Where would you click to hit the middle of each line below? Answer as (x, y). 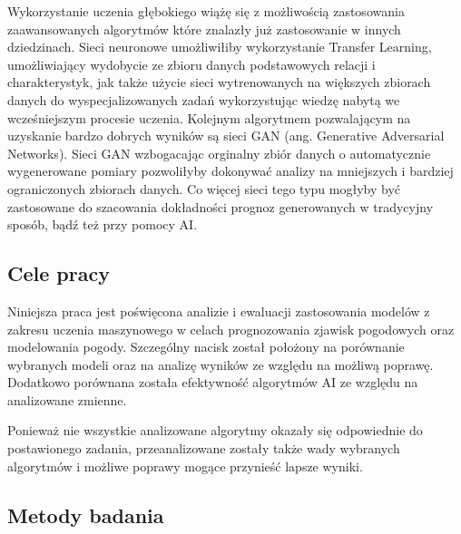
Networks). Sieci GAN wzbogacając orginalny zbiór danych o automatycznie (219, 153)
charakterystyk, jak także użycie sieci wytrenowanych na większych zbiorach (219, 82)
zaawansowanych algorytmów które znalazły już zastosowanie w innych (204, 29)
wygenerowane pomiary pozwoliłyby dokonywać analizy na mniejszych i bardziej (230, 171)
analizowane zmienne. (67, 399)
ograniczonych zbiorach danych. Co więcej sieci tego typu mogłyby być (204, 188)
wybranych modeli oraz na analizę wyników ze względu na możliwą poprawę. (221, 364)
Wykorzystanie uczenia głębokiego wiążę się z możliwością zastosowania (206, 11)
